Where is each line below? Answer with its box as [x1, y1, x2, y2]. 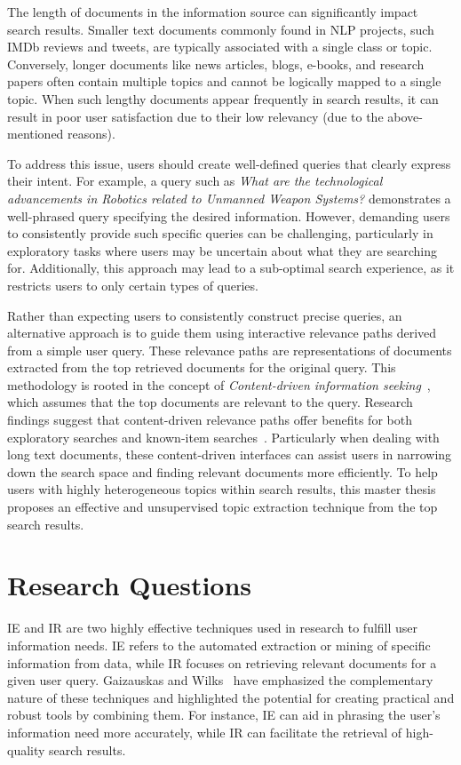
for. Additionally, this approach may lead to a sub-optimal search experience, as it [7, 259, 455, 277]
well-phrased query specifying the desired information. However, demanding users [7, 206, 450, 225]
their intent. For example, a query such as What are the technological [7, 171, 383, 190]
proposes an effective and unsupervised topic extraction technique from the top [7, 498, 438, 516]
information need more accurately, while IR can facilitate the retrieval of [7, 722, 402, 741]
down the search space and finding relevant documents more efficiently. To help [7, 462, 438, 481]
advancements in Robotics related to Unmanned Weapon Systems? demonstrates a [7, 188, 451, 207]
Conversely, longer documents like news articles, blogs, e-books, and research [7, 54, 425, 73]
